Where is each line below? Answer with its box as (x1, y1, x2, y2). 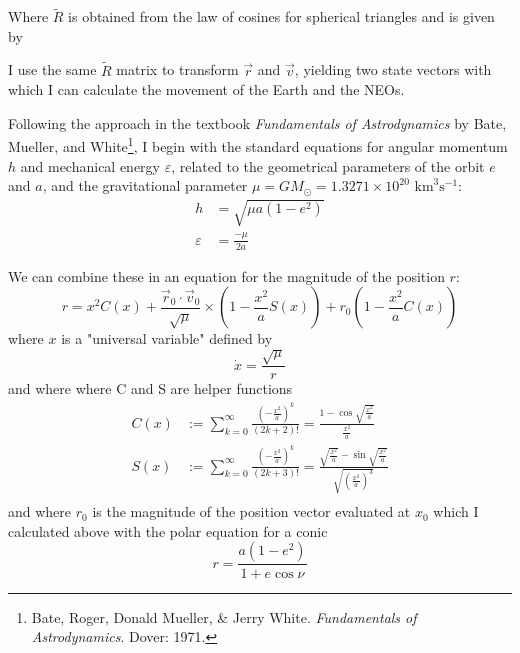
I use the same (8, 59, 97, 80)
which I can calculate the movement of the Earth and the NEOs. (8, 79, 405, 100)
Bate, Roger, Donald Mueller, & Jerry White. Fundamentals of (31, 606, 417, 627)
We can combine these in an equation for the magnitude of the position (8, 265, 445, 286)
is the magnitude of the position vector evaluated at (92, 501, 411, 522)
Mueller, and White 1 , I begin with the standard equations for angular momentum (8, 133, 508, 157)
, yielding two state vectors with (294, 59, 492, 80)
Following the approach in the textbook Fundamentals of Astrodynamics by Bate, (8, 112, 507, 133)
